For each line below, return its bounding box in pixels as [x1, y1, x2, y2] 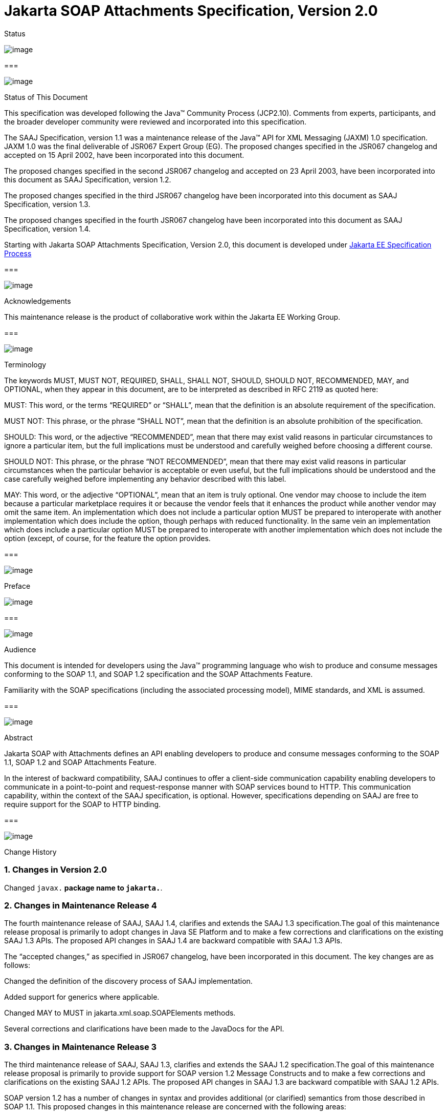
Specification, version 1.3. [4, 199, 91, 209]
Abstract [4, 733, 33, 742]
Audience [4, 645, 36, 654]
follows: [4, 961, 30, 970]
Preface [4, 581, 31, 590]
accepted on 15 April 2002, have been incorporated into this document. [4, 150, 244, 159]
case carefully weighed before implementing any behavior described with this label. [4, 474, 286, 483]
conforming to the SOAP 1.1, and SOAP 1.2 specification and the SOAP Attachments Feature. [4, 669, 313, 678]
